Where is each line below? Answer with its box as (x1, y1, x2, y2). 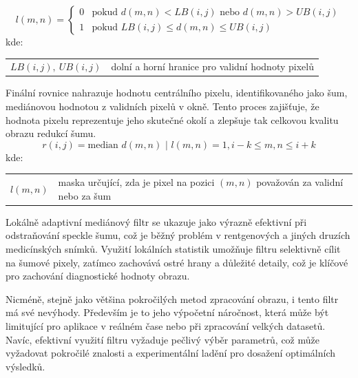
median (87, 140, 118, 150)
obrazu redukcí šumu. (6, 126, 96, 140)
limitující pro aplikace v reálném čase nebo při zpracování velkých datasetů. (6, 319, 326, 333)
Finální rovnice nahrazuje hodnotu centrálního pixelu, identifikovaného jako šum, (6, 85, 348, 100)
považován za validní (256, 175, 344, 189)
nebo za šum (58, 188, 112, 202)
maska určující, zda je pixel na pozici (58, 175, 215, 189)
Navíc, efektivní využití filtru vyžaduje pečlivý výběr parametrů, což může (6, 332, 319, 346)
